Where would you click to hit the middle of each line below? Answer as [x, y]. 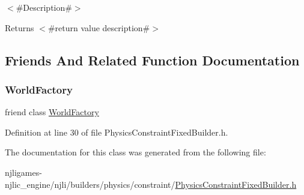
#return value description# [99, 27]
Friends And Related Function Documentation [152, 60]
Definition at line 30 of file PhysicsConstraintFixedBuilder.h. [117, 132]
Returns [20, 27]
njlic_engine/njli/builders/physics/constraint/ [90, 184]
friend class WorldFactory [52, 112]
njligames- [23, 172]
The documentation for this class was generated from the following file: [135, 152]
